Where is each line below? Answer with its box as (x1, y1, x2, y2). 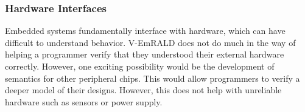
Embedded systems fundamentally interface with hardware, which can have (5, 24, 286, 37)
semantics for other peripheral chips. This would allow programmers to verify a (5, 71, 300, 84)
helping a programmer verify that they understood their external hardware (5, 48, 284, 61)
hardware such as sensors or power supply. (5, 95, 163, 108)
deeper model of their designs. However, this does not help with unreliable (5, 84, 282, 96)
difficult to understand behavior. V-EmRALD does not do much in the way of (5, 36, 296, 48)
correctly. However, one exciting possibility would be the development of (5, 60, 275, 72)
